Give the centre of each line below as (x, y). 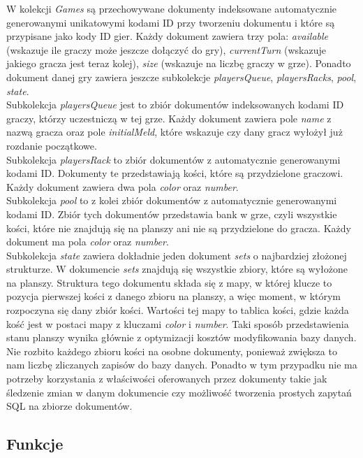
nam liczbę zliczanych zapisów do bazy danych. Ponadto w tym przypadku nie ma (182, 365)
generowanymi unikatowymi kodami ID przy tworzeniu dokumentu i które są (171, 22)
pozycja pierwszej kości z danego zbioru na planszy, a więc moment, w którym (174, 296)
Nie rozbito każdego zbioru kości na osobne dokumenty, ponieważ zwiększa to (172, 351)
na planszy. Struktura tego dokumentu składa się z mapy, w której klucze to (169, 282)
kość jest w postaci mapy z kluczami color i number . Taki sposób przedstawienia (178, 323)
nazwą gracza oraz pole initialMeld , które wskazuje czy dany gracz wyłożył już (175, 132)
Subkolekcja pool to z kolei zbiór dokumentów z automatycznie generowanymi (172, 200)
